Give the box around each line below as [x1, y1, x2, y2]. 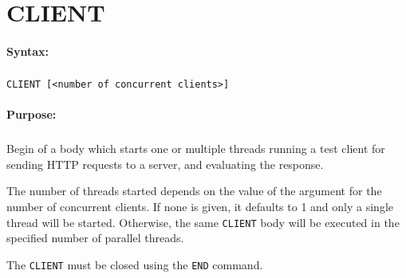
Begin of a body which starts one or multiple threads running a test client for [6, 140, 385, 157]
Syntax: [6, 42, 49, 59]
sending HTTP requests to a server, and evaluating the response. [6, 155, 324, 172]
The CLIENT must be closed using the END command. [6, 256, 263, 272]
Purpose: [6, 106, 57, 123]
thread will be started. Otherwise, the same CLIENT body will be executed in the [6, 213, 400, 230]
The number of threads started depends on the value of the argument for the [6, 182, 382, 199]
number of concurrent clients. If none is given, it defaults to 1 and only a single [6, 198, 393, 214]
